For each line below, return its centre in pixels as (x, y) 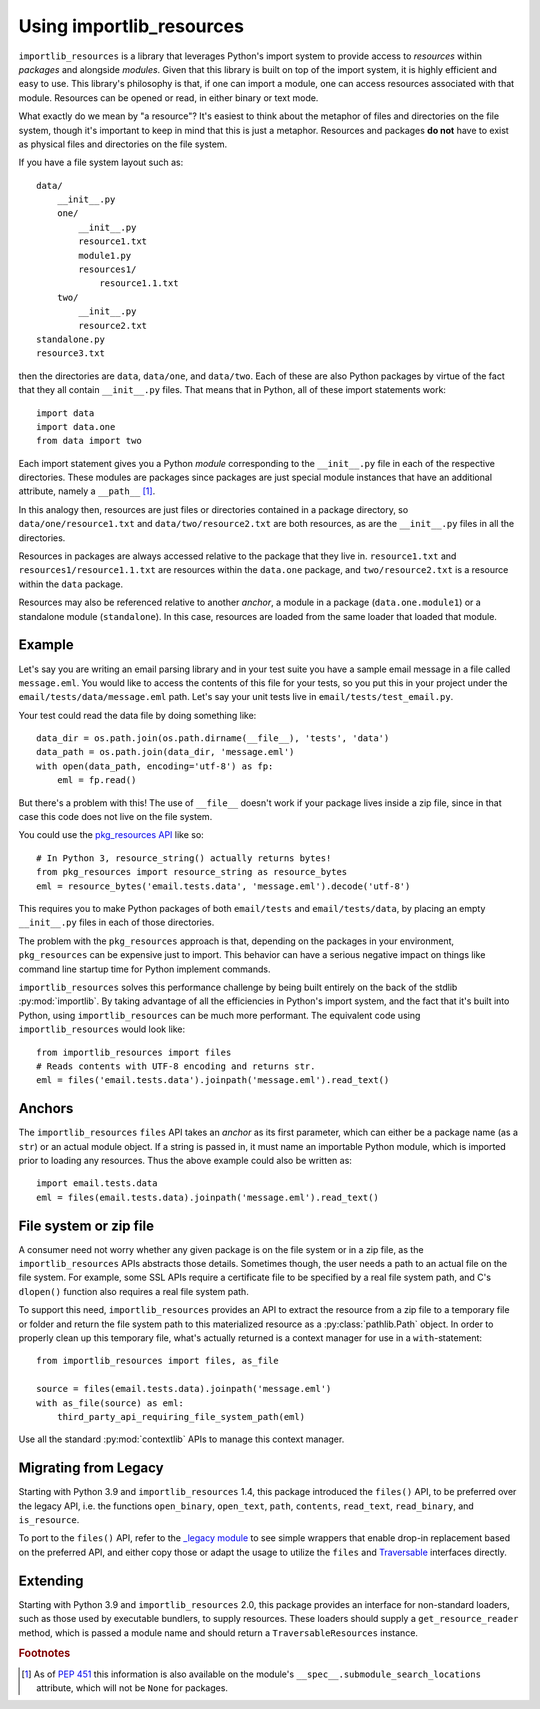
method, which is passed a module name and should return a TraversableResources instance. (218, 1632)
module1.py (105, 255)
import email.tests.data (97, 1183)
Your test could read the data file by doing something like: (137, 715)
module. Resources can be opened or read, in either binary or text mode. (168, 97)
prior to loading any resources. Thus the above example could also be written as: (185, 1160)
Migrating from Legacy (91, 1468)
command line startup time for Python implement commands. (144, 969)
